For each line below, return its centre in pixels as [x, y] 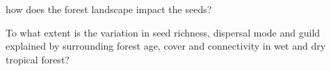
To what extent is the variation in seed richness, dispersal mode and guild [163, 32]
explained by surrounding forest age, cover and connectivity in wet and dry [166, 46]
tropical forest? [38, 59]
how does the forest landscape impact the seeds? [109, 9]
